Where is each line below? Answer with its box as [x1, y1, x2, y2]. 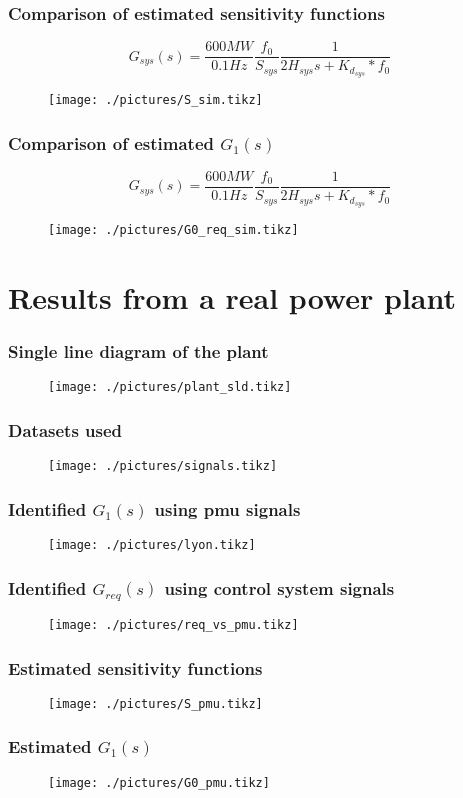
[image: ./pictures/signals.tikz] [48, 459, 278, 474]
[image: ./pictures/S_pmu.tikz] [48, 696, 263, 711]
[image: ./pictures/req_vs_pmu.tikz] [48, 617, 299, 632]
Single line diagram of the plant [8, 338, 269, 363]
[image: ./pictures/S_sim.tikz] [48, 93, 263, 108]
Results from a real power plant [8, 276, 456, 317]
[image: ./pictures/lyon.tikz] [48, 537, 256, 552]
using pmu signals [154, 496, 301, 521]
